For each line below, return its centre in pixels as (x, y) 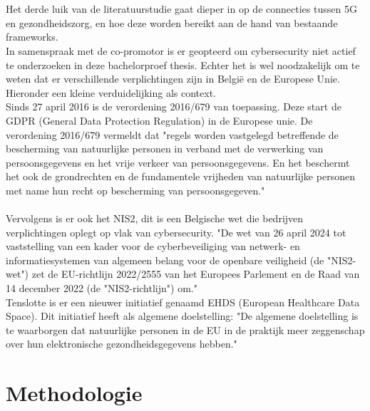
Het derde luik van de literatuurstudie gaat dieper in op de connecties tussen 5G (181, 9)
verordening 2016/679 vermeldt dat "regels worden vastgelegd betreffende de (172, 134)
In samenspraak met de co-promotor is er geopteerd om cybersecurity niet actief (181, 50)
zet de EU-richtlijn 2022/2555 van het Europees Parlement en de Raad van (196, 274)
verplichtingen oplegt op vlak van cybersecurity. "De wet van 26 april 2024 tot (176, 232)
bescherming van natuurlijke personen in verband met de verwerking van (165, 149)
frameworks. (32, 37)
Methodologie (74, 393)
